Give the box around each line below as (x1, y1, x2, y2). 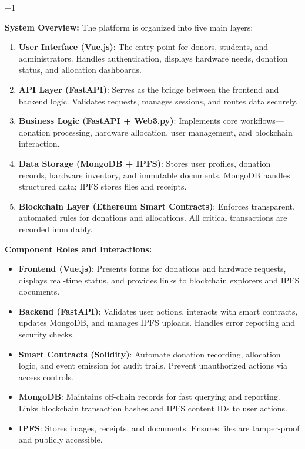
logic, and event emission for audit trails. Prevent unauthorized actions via (18, 359, 288, 372)
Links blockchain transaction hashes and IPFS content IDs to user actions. (18, 402, 287, 414)
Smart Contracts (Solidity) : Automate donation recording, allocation (18, 347, 281, 360)
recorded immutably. (18, 222, 93, 235)
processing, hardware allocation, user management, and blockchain (53, 126, 293, 138)
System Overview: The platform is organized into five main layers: (5, 21, 253, 33)
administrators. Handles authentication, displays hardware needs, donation (18, 52, 288, 64)
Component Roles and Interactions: (5, 242, 152, 255)
